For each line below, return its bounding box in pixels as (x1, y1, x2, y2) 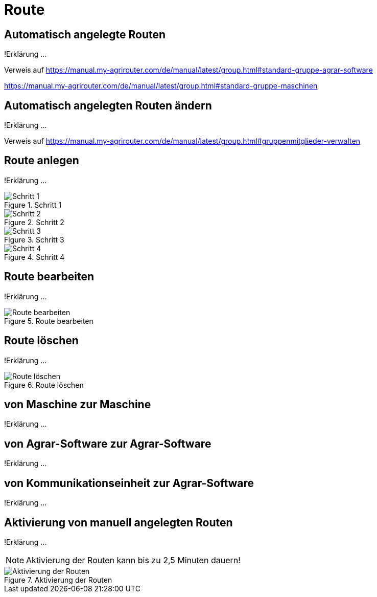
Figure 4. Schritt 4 (4, 252, 65, 261)
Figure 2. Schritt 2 (4, 217, 64, 227)
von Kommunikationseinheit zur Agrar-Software (4, 476, 254, 490)
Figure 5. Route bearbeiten (4, 316, 93, 325)
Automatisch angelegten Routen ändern (4, 99, 212, 112)
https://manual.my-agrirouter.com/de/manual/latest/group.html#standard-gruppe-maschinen (4, 81, 318, 91)
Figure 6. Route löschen (4, 380, 84, 389)
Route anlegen (4, 154, 79, 167)
